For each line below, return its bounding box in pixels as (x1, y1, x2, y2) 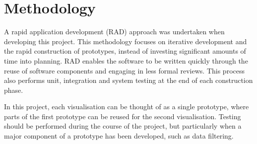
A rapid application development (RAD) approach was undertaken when (4, 26, 225, 37)
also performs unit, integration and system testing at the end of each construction (4, 75, 253, 85)
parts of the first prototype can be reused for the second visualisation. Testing (4, 111, 241, 121)
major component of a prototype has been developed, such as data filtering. (4, 131, 234, 141)
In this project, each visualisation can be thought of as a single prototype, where (4, 101, 249, 112)
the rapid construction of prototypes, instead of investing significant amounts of (4, 46, 246, 56)
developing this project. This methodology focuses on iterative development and (4, 36, 247, 46)
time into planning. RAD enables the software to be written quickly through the (4, 55, 248, 66)
